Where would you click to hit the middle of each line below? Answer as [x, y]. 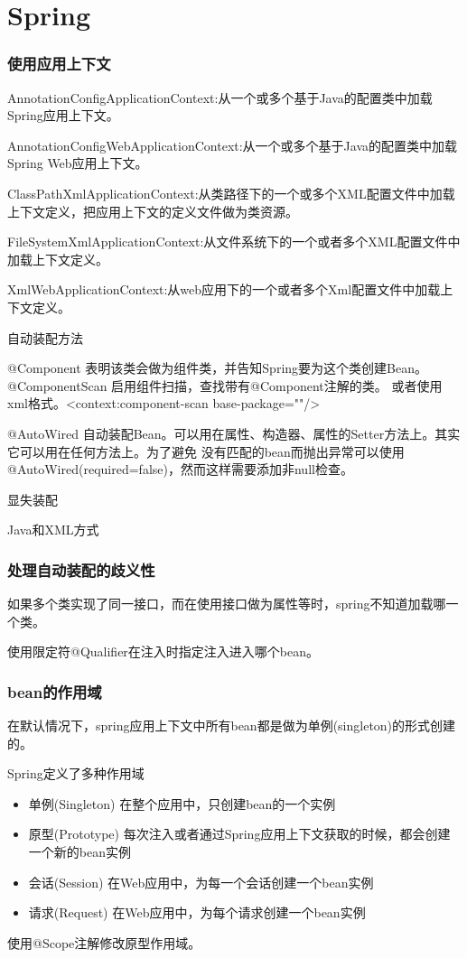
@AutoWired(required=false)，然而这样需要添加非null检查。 [180, 469]
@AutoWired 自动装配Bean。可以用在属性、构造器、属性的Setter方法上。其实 [234, 433]
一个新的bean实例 [79, 852]
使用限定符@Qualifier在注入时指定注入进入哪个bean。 [163, 651]
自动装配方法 [45, 337]
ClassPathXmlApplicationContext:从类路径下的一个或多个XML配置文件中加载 [231, 193]
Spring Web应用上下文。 [78, 163]
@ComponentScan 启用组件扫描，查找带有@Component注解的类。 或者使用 [225, 385]
